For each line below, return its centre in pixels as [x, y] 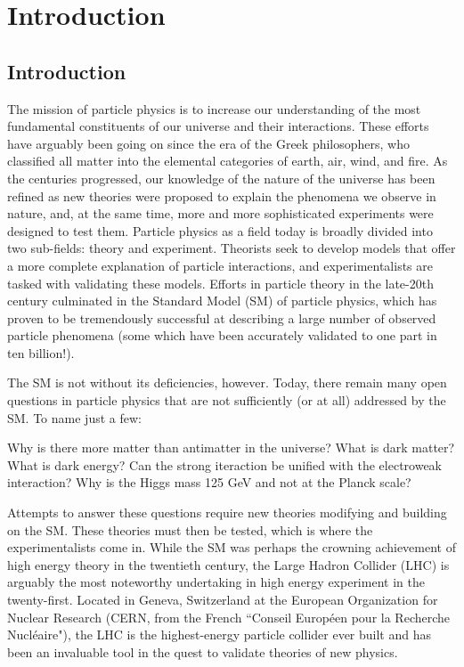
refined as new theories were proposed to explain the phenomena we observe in [222, 195]
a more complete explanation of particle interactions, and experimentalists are [220, 265]
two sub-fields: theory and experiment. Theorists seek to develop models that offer [232, 248]
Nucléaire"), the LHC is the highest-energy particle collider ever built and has [220, 634]
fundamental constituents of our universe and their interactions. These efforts [218, 126]
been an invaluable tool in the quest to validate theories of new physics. [203, 651]
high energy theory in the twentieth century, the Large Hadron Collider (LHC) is [228, 564]
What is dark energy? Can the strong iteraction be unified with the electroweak [225, 464]
